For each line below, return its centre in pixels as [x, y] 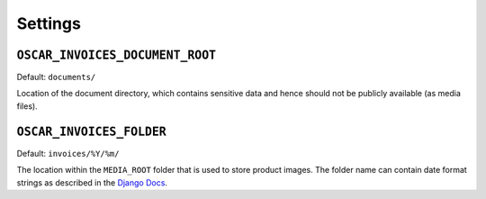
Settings [49, 23]
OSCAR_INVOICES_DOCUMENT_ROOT [117, 55]
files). [27, 106]
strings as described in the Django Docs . [92, 182]
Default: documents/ [56, 77]
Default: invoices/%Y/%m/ [68, 153]
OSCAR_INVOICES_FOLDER [91, 131]
